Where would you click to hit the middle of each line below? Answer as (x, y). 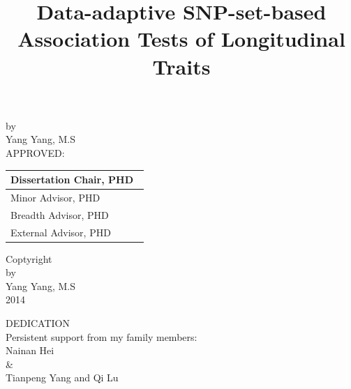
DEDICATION (38, 323)
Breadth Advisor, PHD (60, 214)
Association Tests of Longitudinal (181, 39)
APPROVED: (35, 152)
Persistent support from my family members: (102, 336)
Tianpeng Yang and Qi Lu (62, 377)
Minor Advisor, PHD (55, 197)
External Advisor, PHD (61, 232)
